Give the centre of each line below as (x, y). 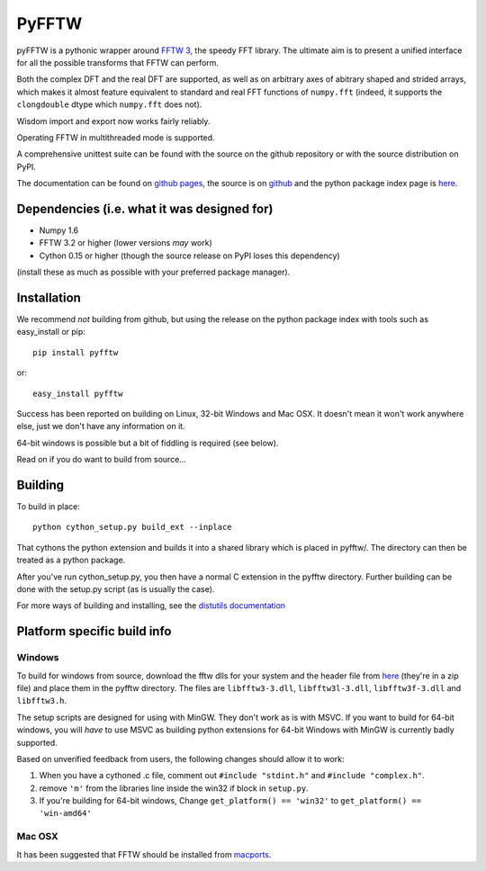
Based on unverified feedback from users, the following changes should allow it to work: (181, 759)
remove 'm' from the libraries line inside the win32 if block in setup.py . (174, 788)
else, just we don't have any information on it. (101, 427)
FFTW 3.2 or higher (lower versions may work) (126, 243)
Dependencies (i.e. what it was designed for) (145, 208)
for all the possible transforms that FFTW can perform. (118, 62)
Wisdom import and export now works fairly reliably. (113, 121)
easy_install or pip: (51, 332)
